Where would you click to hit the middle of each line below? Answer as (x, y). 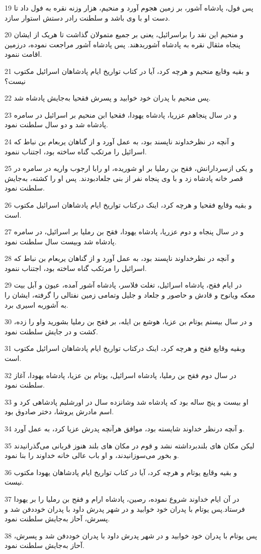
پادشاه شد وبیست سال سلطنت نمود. (61, 241)
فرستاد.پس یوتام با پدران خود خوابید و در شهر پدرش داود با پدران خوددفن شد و (125, 509)
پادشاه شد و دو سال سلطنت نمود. (56, 124)
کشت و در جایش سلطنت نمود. (51, 331)
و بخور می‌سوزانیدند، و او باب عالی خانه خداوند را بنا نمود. (92, 455)
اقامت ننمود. (23, 54)
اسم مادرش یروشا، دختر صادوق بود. (59, 411)
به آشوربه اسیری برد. (36, 304)
